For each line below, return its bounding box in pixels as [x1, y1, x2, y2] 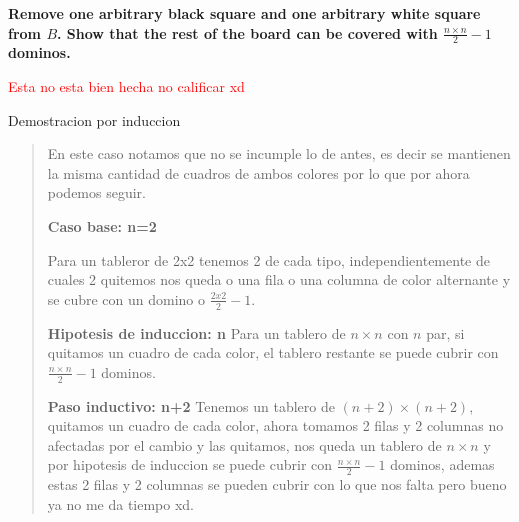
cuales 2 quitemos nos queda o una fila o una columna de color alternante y [47, 269, 511, 290]
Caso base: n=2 [47, 215, 157, 236]
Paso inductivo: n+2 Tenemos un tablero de [47, 395, 335, 416]
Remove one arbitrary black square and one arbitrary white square [8, 3, 481, 23]
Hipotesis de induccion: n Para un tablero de [47, 322, 346, 343]
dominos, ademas [390, 454, 495, 475]
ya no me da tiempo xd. [47, 493, 195, 514]
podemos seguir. [47, 182, 146, 203]
